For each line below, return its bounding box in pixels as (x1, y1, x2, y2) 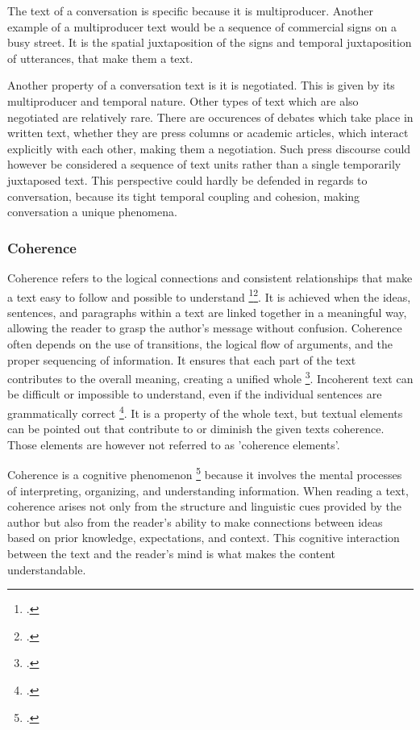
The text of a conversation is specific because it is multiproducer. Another (7, 2, 373, 19)
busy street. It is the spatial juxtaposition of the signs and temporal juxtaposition (7, 34, 412, 51)
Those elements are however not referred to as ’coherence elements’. (7, 436, 340, 453)
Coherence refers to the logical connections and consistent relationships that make (7, 269, 413, 286)
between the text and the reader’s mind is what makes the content (7, 545, 336, 562)
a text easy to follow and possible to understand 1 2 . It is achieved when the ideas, (7, 286, 411, 305)
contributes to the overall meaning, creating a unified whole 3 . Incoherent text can (7, 368, 414, 386)
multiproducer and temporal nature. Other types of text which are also (7, 92, 359, 109)
